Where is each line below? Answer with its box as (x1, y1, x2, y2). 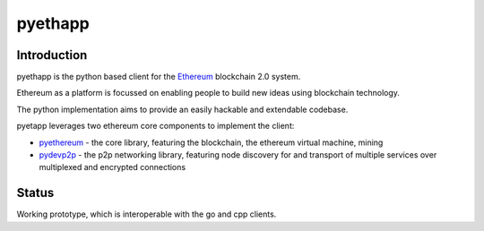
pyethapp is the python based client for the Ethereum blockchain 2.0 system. (16, 72, 301, 82)
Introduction (16, 47, 88, 63)
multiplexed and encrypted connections (39, 162, 186, 173)
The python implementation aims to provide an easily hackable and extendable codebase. (16, 104, 349, 115)
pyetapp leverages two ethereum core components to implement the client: (16, 121, 295, 132)
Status (16, 185, 55, 201)
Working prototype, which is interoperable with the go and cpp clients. (16, 209, 277, 219)
